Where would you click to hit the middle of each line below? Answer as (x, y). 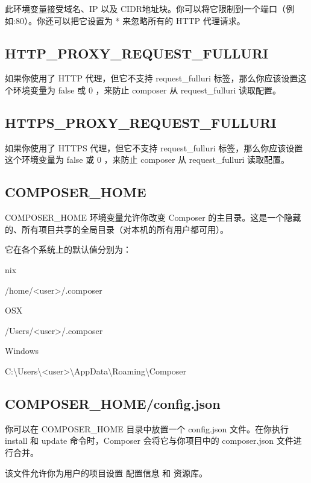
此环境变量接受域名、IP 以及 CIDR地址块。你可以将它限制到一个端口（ (146, 8)
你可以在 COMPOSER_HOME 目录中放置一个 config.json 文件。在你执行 (147, 428)
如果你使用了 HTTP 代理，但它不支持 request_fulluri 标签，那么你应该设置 (152, 78)
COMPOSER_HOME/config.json (113, 403)
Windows (22, 351)
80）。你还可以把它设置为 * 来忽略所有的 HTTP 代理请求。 (130, 20)
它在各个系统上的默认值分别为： (68, 249)
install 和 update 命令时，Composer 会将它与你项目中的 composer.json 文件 (149, 440)
